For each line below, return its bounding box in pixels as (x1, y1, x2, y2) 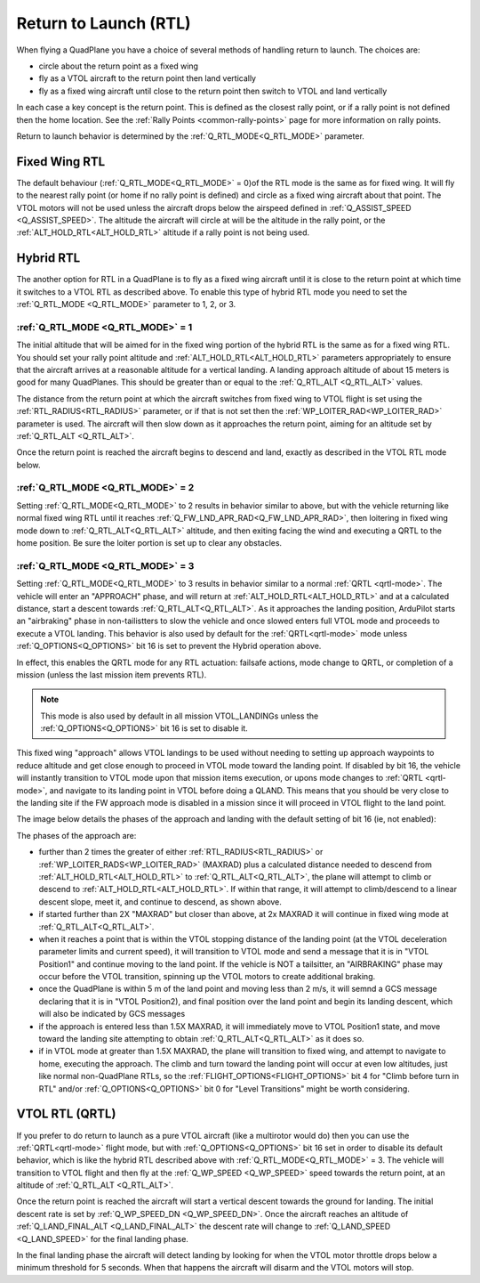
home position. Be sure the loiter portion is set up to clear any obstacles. (16, 538, 283, 548)
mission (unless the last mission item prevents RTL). (16, 669, 207, 680)
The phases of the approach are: (16, 830, 137, 840)
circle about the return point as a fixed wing (38, 61, 199, 71)
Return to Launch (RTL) (16, 13, 191, 33)
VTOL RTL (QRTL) (16, 1107, 116, 1122)
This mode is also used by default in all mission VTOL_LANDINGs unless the (40, 711, 319, 721)
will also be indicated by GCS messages (38, 1009, 186, 1019)
